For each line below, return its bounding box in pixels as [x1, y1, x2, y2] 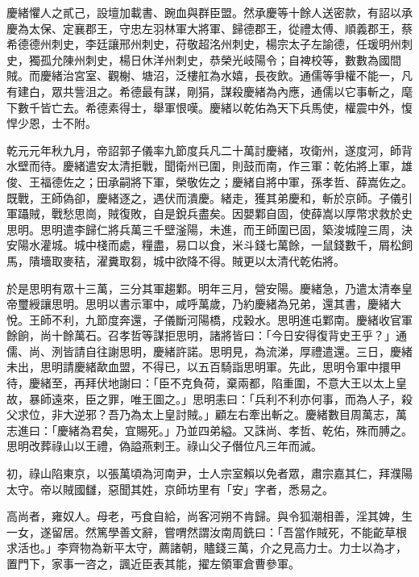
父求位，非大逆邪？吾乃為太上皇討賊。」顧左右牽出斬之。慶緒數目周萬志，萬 [6, 406, 407, 423]
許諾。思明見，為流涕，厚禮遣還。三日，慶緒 [175, 342, 413, 359]
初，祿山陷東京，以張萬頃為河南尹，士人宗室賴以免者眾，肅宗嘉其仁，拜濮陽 [6, 465, 413, 482]
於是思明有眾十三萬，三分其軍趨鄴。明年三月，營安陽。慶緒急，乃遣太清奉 [6, 279, 401, 296]
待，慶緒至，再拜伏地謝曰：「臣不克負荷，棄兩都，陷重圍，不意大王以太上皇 [6, 374, 407, 391]
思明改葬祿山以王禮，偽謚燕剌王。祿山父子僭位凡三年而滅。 [6, 437, 322, 454]
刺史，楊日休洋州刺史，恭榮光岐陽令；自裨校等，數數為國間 [85, 51, 401, 68]
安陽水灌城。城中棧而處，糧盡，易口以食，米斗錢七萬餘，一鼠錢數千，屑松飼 [6, 236, 413, 253]
